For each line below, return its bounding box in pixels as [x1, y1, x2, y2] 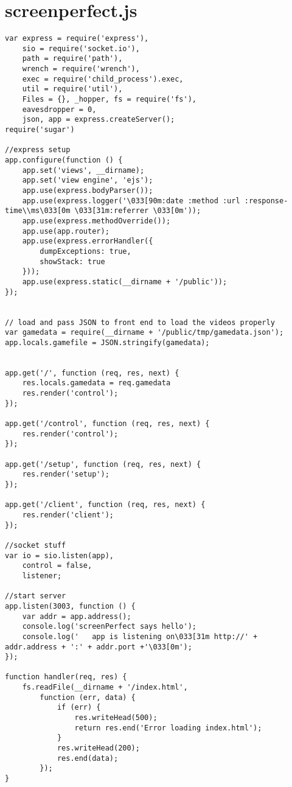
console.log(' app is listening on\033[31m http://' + [22, 632, 258, 641]
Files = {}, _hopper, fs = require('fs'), [22, 95, 196, 104]
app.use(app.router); [22, 226, 109, 236]
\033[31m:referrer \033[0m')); [74, 206, 201, 215]
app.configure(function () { [5, 156, 123, 164]
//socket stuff [5, 540, 66, 550]
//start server [5, 592, 66, 601]
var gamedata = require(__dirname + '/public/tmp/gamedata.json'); [5, 328, 284, 337]
